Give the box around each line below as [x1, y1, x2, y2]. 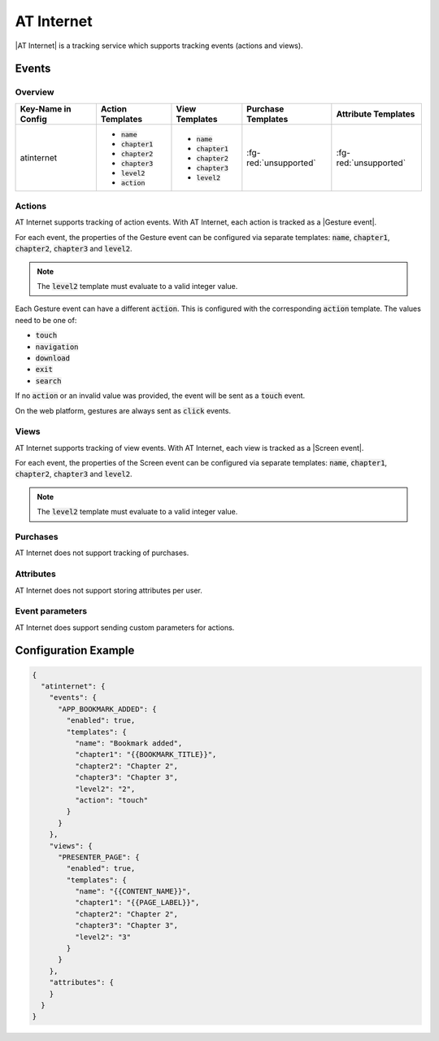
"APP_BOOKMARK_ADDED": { [58, 704, 158, 714]
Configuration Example [15, 644, 135, 658]
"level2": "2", [74, 784, 136, 794]
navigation [35, 342, 79, 352]
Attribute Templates [336, 108, 415, 120]
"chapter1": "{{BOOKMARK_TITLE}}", [74, 750, 217, 759]
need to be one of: [15, 315, 77, 325]
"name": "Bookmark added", [74, 739, 183, 748]
